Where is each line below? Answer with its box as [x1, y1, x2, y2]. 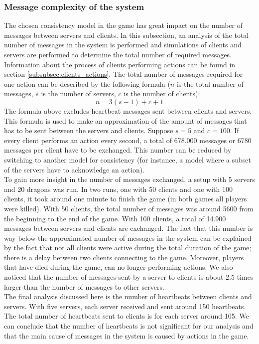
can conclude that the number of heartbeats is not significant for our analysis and [4, 321, 254, 331]
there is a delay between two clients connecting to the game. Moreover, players [4, 252, 244, 262]
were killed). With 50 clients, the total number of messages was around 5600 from [4, 203, 254, 213]
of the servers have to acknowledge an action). [4, 164, 145, 174]
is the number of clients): [124, 88, 200, 99]
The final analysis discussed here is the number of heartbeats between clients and [4, 291, 252, 302]
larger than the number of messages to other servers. [4, 281, 164, 292]
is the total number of [176, 78, 244, 89]
